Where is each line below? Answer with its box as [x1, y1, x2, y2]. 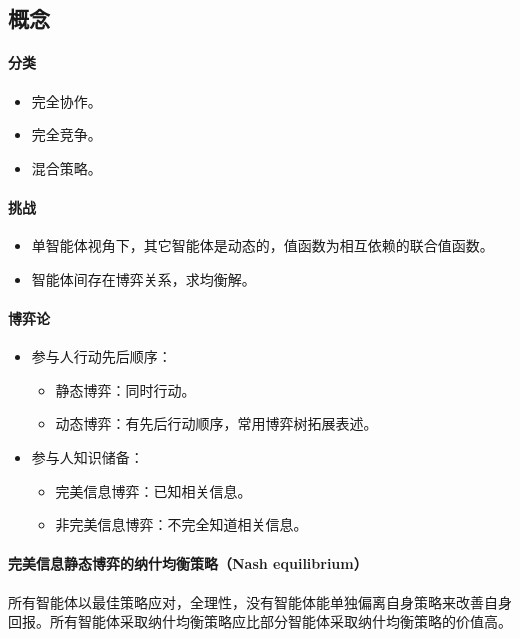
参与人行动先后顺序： [31, 346, 172, 367]
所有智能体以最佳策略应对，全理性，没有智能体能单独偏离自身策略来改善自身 [8, 591, 512, 612]
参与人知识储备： [31, 446, 144, 467]
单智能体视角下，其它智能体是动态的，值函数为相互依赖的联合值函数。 [31, 235, 494, 256]
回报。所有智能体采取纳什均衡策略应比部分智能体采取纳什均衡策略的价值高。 [8, 611, 512, 632]
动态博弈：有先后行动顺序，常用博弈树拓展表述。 [55, 413, 378, 434]
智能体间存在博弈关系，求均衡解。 [31, 268, 256, 289]
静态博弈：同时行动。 [55, 379, 196, 400]
